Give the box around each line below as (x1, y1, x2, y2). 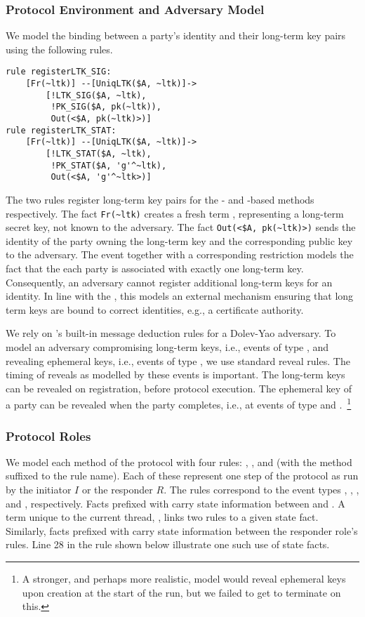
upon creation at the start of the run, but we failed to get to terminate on (22, 585, 341, 599)
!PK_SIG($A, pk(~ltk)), (51, 102, 161, 112)
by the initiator (6, 482, 72, 497)
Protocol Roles (6, 427, 91, 444)
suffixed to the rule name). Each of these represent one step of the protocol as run (6, 468, 359, 483)
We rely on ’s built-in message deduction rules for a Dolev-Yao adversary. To (6, 326, 336, 340)
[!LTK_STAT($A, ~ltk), (46, 149, 152, 159)
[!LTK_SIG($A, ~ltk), (46, 90, 147, 100)
